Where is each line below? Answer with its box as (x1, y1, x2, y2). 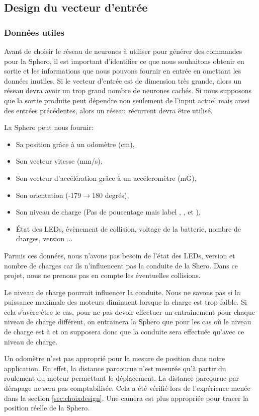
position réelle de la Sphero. (4, 402, 90, 413)
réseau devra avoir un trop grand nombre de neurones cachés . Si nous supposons (4, 85, 251, 96)
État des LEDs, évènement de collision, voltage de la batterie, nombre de (16, 223, 241, 234)
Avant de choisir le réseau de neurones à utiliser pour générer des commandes (4, 46, 242, 56)
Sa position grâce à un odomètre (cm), (16, 138, 135, 149)
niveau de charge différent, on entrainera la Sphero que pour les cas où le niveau (4, 316, 251, 327)
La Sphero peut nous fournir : (4, 122, 94, 132)
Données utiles (4, 26, 64, 38)
